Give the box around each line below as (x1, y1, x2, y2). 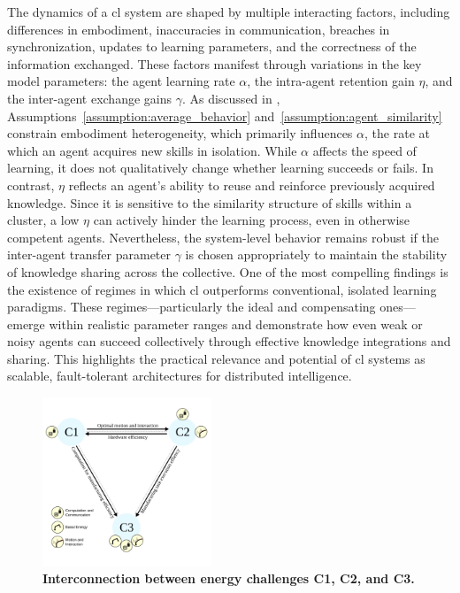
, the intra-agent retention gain (247, 72, 415, 90)
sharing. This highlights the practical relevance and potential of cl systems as (7, 349, 425, 367)
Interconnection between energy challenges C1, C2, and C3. (42, 569, 415, 588)
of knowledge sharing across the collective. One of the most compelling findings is (7, 262, 448, 281)
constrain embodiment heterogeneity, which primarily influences (7, 124, 353, 142)
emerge (7, 314, 45, 333)
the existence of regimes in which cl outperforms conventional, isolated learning (7, 280, 437, 298)
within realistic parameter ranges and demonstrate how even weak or (49, 314, 423, 333)
